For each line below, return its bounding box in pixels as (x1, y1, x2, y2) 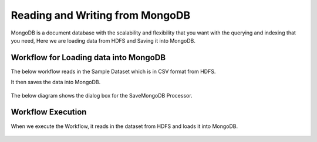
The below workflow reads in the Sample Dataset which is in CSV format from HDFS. (11, 68, 216, 75)
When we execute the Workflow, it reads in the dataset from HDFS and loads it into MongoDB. (11, 123, 238, 130)
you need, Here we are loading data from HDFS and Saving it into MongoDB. (11, 37, 196, 44)
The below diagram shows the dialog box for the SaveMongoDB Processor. (11, 92, 193, 99)
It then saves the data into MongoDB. (11, 79, 101, 86)
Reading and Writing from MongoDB (11, 9, 191, 22)
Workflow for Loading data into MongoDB (11, 53, 166, 63)
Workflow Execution (11, 107, 87, 117)
